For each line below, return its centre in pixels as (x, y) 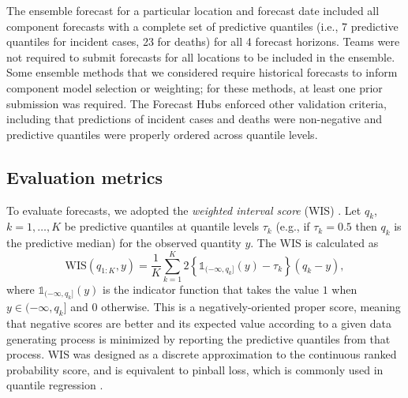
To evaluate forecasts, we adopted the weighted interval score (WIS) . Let (184, 210)
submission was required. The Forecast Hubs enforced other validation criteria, (197, 103)
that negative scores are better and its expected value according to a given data (199, 323)
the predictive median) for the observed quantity (124, 243)
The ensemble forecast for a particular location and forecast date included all (193, 10)
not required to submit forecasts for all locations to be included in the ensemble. (201, 56)
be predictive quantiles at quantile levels (162, 226)
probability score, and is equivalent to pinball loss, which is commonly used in (195, 369)
